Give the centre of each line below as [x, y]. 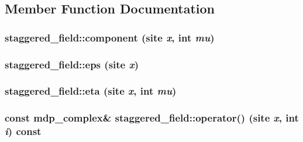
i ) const [23, 131]
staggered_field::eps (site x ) [72, 64]
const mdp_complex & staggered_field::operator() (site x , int [152, 118]
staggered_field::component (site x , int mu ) [110, 37]
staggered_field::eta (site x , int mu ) [91, 91]
